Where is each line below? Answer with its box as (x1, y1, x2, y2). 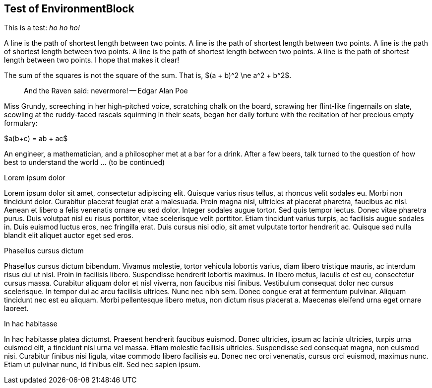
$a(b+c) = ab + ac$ (4, 134, 68, 143)
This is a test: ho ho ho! (4, 23, 80, 32)
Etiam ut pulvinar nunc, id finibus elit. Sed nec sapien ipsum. (4, 360, 201, 369)
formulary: (4, 119, 38, 128)
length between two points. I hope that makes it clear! (4, 56, 180, 65)
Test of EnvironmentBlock (4, 2, 134, 15)
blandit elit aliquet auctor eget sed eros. (4, 231, 133, 240)
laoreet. (4, 304, 29, 313)
